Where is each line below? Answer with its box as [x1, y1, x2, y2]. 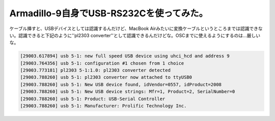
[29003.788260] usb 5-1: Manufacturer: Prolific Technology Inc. [20, 103, 187, 109]
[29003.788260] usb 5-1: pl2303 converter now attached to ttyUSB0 [20, 74, 193, 80]
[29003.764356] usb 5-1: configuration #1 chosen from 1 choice [20, 60, 184, 66]
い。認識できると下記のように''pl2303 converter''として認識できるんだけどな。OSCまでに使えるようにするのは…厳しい [9, 32, 261, 38]
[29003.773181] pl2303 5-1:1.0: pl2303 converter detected [20, 68, 171, 73]
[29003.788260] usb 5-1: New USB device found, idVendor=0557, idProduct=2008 [20, 81, 222, 87]
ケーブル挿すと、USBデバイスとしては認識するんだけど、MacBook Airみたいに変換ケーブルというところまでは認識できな [9, 25, 263, 32]
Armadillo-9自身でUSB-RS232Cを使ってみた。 [9, 8, 208, 19]
